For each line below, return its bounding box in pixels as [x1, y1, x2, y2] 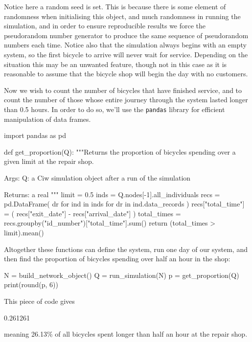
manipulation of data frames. [4, 114, 91, 124]
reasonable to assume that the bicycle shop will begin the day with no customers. [4, 68, 248, 79]
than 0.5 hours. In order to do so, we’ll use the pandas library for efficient [4, 104, 225, 114]
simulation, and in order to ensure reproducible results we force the [4, 21, 206, 31]
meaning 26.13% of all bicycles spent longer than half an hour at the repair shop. [4, 329, 248, 339]
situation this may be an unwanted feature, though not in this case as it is [4, 59, 227, 69]
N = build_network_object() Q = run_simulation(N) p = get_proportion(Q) [4, 270, 239, 280]
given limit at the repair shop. [4, 156, 94, 166]
